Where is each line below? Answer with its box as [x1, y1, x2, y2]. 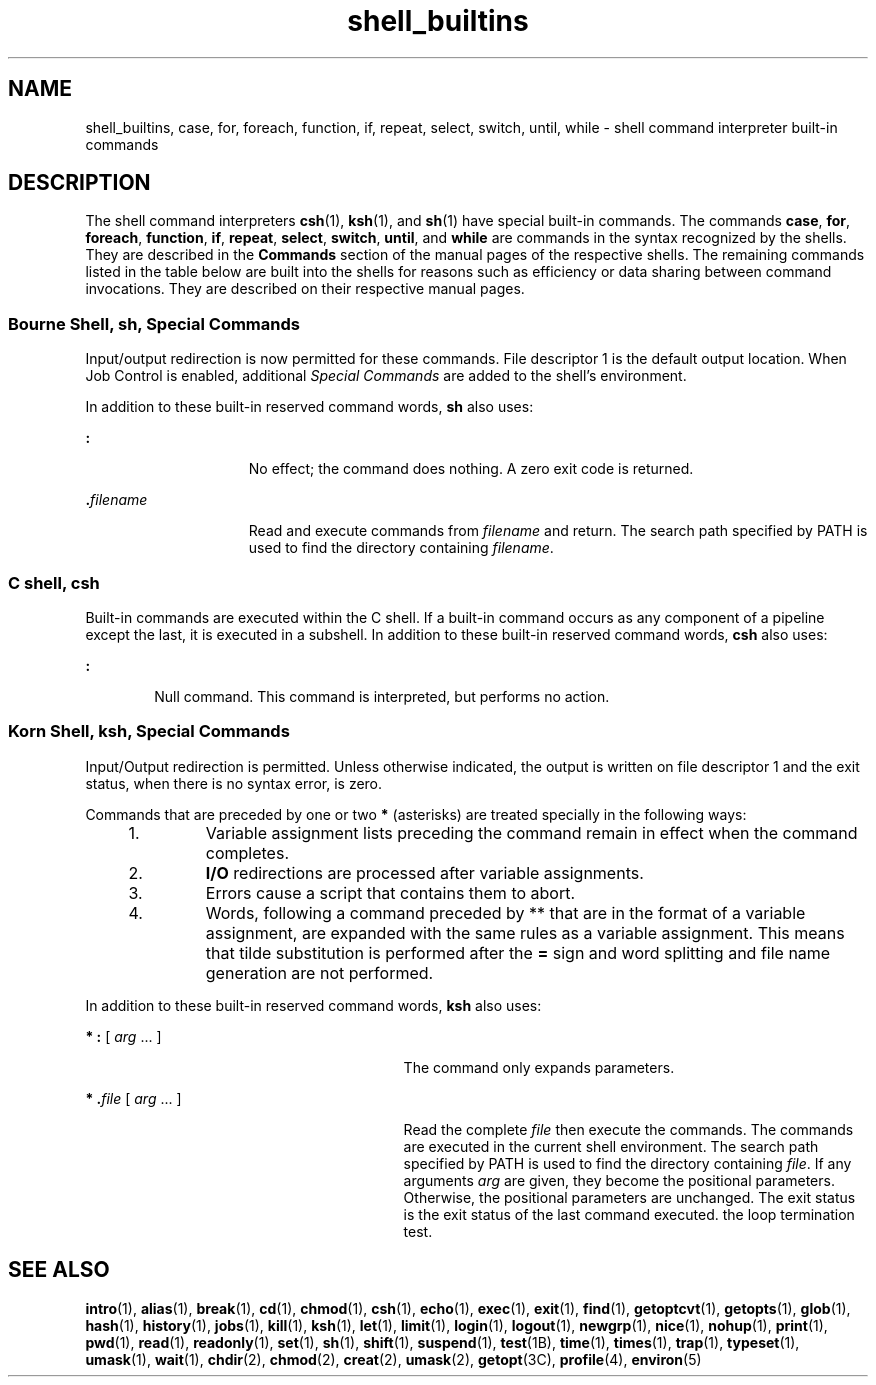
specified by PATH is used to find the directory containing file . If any [403, 1154, 852, 1172]
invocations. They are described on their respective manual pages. [85, 280, 525, 298]
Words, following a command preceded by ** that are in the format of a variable [205, 902, 806, 923]
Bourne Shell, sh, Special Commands [8, 313, 300, 334]
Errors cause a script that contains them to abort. [205, 882, 576, 903]
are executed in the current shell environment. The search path [403, 1137, 819, 1155]
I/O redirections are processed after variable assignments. [205, 862, 644, 883]
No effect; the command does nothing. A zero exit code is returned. [248, 460, 694, 478]
